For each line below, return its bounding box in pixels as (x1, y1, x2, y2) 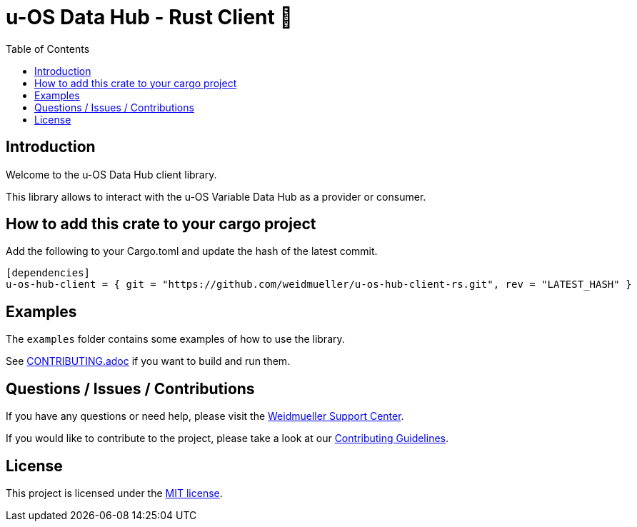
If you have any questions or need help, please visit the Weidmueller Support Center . (6, 410, 404, 423)
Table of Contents (6, 42, 90, 55)
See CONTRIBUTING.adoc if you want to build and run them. (6, 355, 291, 368)
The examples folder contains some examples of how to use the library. (6, 333, 345, 346)
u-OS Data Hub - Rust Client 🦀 (6, 5, 293, 29)
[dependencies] (6, 267, 91, 279)
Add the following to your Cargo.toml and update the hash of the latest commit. (6, 245, 378, 258)
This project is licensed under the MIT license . (6, 486, 223, 499)
